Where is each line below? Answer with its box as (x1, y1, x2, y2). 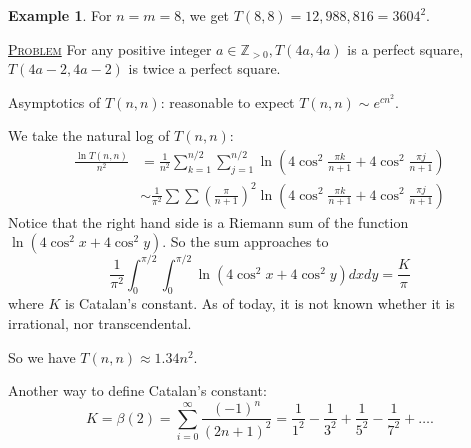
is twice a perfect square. (128, 58, 281, 79)
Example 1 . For (8, 5, 112, 25)
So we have (8, 346, 76, 367)
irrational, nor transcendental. (8, 313, 192, 334)
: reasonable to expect (160, 91, 295, 112)
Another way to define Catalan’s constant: (8, 380, 267, 401)
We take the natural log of (8, 125, 170, 146)
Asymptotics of (8, 91, 101, 112)
